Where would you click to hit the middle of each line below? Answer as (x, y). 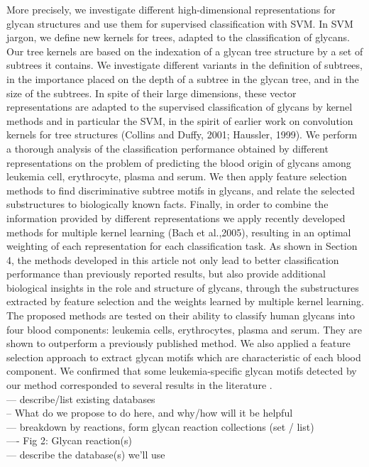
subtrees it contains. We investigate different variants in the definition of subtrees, (184, 65)
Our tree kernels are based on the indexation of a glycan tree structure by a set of (185, 51)
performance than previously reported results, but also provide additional (166, 274)
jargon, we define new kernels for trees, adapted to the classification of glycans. (178, 37)
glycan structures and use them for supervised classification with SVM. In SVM (180, 23)
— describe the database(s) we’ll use (86, 454)
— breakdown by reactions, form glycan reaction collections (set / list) (160, 426)
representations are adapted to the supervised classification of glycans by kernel (180, 107)
